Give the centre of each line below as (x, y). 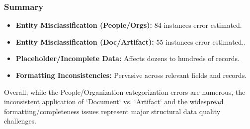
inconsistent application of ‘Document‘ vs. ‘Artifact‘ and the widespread (114, 101)
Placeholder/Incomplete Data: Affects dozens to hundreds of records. (127, 58)
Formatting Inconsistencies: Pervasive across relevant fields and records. (131, 75)
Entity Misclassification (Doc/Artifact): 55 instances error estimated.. (131, 41)
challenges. (20, 121)
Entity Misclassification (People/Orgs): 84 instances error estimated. (129, 25)
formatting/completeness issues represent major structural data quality (112, 111)
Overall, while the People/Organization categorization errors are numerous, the (125, 92)
